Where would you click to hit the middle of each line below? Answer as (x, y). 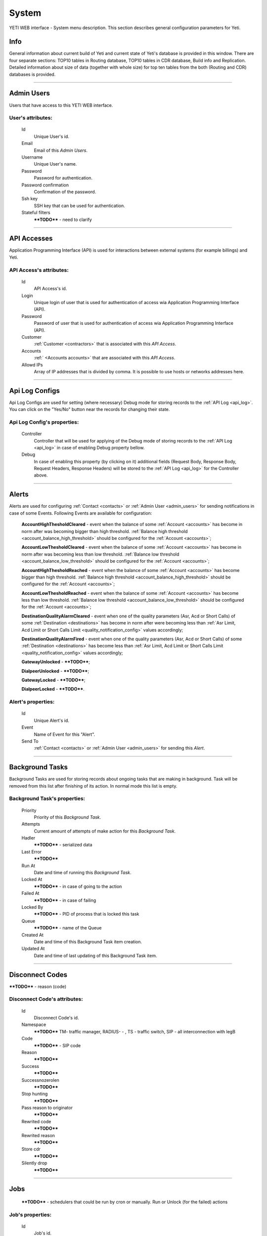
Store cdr (31, 1149)
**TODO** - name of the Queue (68, 928)
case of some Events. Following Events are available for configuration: (81, 513)
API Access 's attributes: (39, 270)
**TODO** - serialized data (63, 845)
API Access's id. (50, 289)
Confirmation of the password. (65, 192)
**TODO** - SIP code (57, 1045)
